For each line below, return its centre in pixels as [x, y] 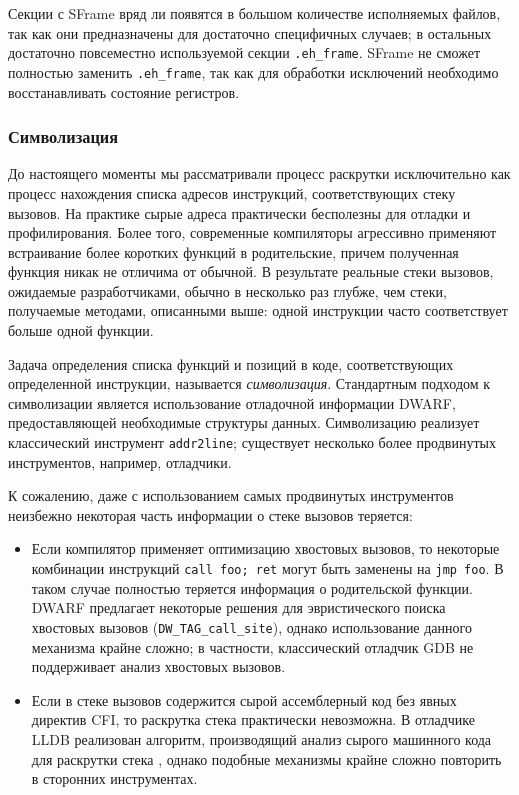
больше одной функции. [81, 330]
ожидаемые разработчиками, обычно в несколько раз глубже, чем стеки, [227, 290]
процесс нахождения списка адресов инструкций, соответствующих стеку [232, 192]
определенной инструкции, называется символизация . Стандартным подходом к [249, 383]
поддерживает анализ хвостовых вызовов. [158, 666]
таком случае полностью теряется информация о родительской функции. [252, 587]
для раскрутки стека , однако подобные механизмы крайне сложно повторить [266, 758]
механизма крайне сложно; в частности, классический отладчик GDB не [252, 646]
